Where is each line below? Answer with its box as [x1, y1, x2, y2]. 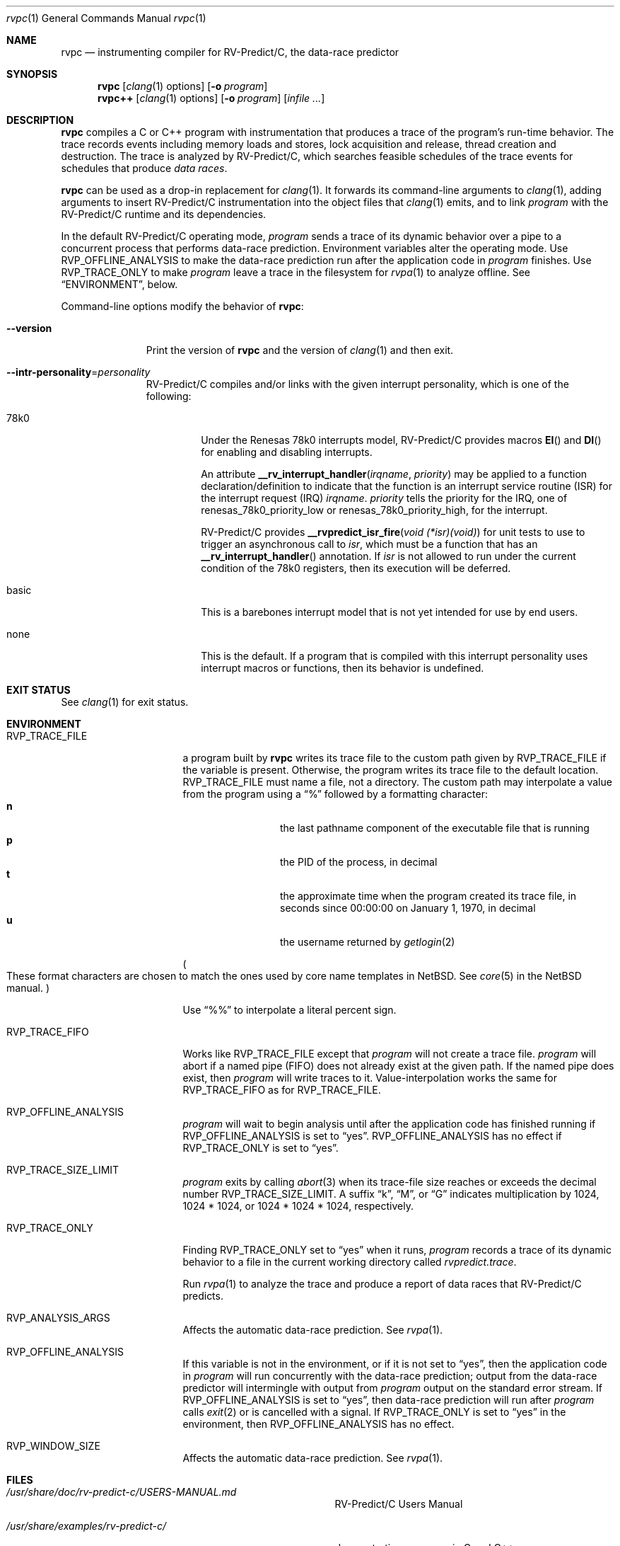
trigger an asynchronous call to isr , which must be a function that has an [201, 538, 538, 550]
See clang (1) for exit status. [61, 696, 189, 708]
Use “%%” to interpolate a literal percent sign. [182, 1004, 397, 1016]
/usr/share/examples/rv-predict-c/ [6, 1520, 167, 1532]
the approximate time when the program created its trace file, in [280, 890, 577, 902]
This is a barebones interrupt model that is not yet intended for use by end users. [201, 606, 578, 618]
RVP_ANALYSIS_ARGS [6, 1312, 110, 1324]
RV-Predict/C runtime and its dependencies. [61, 208, 267, 220]
